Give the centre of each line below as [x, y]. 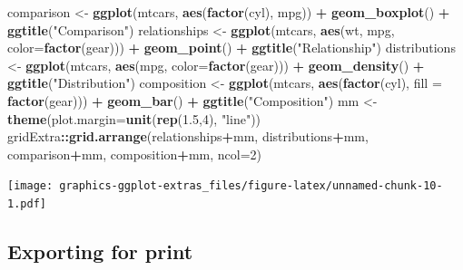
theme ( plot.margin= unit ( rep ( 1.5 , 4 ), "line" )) [134, 118]
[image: [30, 186]
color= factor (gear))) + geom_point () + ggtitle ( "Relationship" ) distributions [231, 48]
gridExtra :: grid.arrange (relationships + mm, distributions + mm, [188, 136]
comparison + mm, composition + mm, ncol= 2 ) [135, 154]
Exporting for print [100, 251]
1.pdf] [27, 204]
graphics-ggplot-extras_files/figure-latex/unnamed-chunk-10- [251, 186]
